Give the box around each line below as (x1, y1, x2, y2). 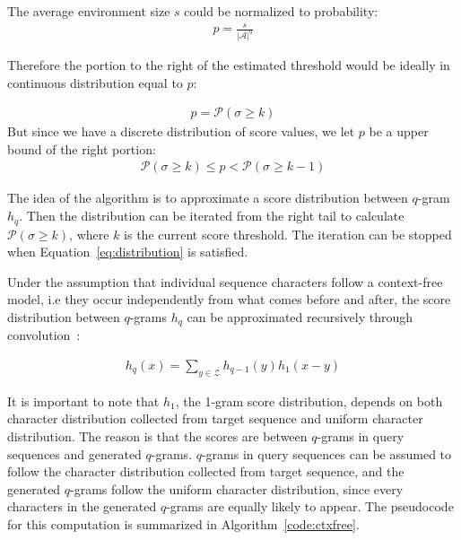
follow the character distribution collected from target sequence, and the (7, 462, 404, 481)
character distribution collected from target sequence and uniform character (7, 409, 423, 428)
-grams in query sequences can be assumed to (201, 444, 452, 463)
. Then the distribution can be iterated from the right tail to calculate (19, 206, 404, 225)
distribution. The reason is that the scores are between (7, 426, 308, 445)
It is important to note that (7, 391, 160, 410)
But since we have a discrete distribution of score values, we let (7, 122, 355, 141)
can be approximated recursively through (187, 307, 413, 326)
